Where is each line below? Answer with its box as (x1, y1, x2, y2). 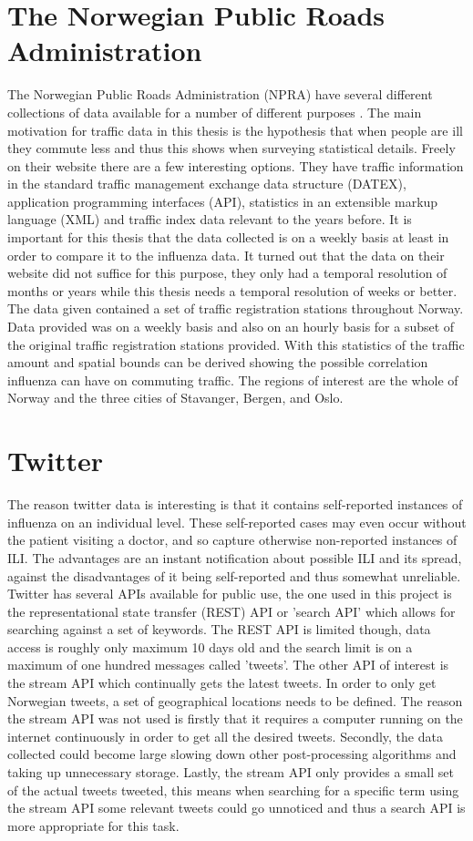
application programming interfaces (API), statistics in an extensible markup (7, 191, 438, 210)
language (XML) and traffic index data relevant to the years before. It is (7, 210, 412, 229)
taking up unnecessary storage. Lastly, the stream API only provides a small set (7, 763, 454, 782)
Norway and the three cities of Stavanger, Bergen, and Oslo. (7, 388, 344, 407)
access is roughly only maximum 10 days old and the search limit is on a (7, 637, 413, 656)
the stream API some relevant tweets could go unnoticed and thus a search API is (7, 798, 466, 817)
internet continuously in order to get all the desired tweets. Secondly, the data (7, 726, 443, 745)
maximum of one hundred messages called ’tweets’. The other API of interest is (7, 655, 449, 674)
